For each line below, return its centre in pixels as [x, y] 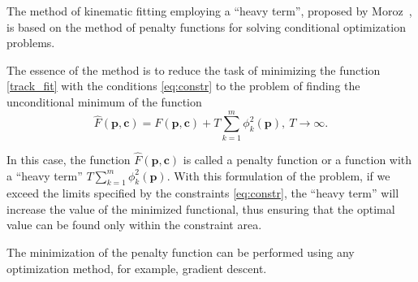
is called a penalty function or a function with [297, 159]
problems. [31, 43]
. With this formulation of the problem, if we [278, 175]
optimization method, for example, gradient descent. [137, 268]
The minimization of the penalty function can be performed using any [181, 252]
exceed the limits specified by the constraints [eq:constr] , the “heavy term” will [203, 193]
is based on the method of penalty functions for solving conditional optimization [206, 26]
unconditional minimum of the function [104, 101]
